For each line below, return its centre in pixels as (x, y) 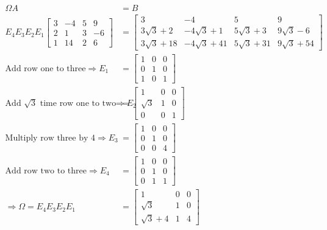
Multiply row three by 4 (50, 138)
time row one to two (78, 103)
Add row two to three (46, 171)
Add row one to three (45, 68)
